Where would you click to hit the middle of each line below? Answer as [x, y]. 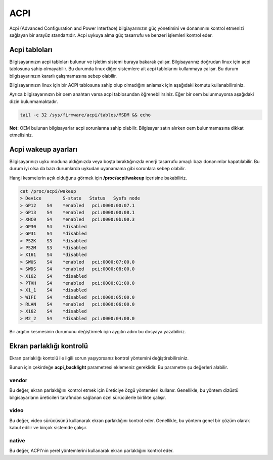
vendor [18, 380]
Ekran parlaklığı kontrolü [49, 346]
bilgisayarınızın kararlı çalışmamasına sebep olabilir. [63, 76]
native [17, 440]
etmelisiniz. [21, 135]
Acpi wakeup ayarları [43, 149]
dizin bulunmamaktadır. [34, 101]
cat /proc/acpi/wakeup [48, 191]
